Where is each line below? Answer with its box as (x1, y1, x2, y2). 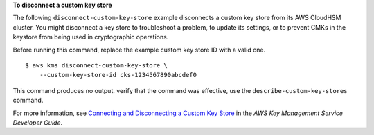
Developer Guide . (12, 118, 62, 127)
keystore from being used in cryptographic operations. (12, 33, 169, 41)
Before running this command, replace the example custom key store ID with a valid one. (12, 45, 266, 54)
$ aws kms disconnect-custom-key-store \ (25, 61, 168, 69)
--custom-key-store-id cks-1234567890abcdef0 (39, 71, 197, 79)
